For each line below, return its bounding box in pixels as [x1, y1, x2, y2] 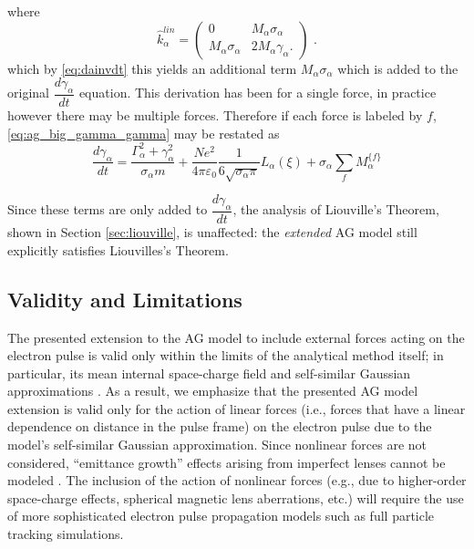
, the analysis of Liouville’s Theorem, [232, 200, 439, 219]
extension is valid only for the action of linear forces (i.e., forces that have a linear [7, 399, 466, 418]
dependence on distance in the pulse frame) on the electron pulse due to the [7, 417, 432, 436]
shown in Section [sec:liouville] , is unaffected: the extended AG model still [7, 223, 417, 242]
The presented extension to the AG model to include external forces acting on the [7, 327, 465, 347]
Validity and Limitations [7, 285, 242, 313]
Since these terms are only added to [7, 200, 208, 219]
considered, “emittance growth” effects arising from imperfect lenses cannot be [7, 452, 446, 471]
